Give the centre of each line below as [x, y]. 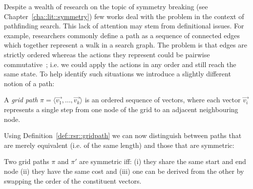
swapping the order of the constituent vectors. [73, 180]
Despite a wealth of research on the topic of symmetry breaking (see [106, 6]
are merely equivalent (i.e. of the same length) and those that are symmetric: [119, 145]
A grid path [21, 100]
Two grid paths [27, 161]
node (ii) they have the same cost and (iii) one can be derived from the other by [124, 171]
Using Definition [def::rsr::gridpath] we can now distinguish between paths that [123, 135]
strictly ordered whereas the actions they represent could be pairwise [107, 54]
